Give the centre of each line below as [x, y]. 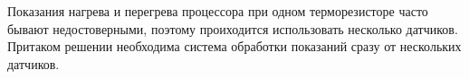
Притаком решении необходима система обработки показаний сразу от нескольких [234, 46]
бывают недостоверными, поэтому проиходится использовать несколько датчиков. [233, 28]
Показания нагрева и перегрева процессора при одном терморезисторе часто [218, 11]
